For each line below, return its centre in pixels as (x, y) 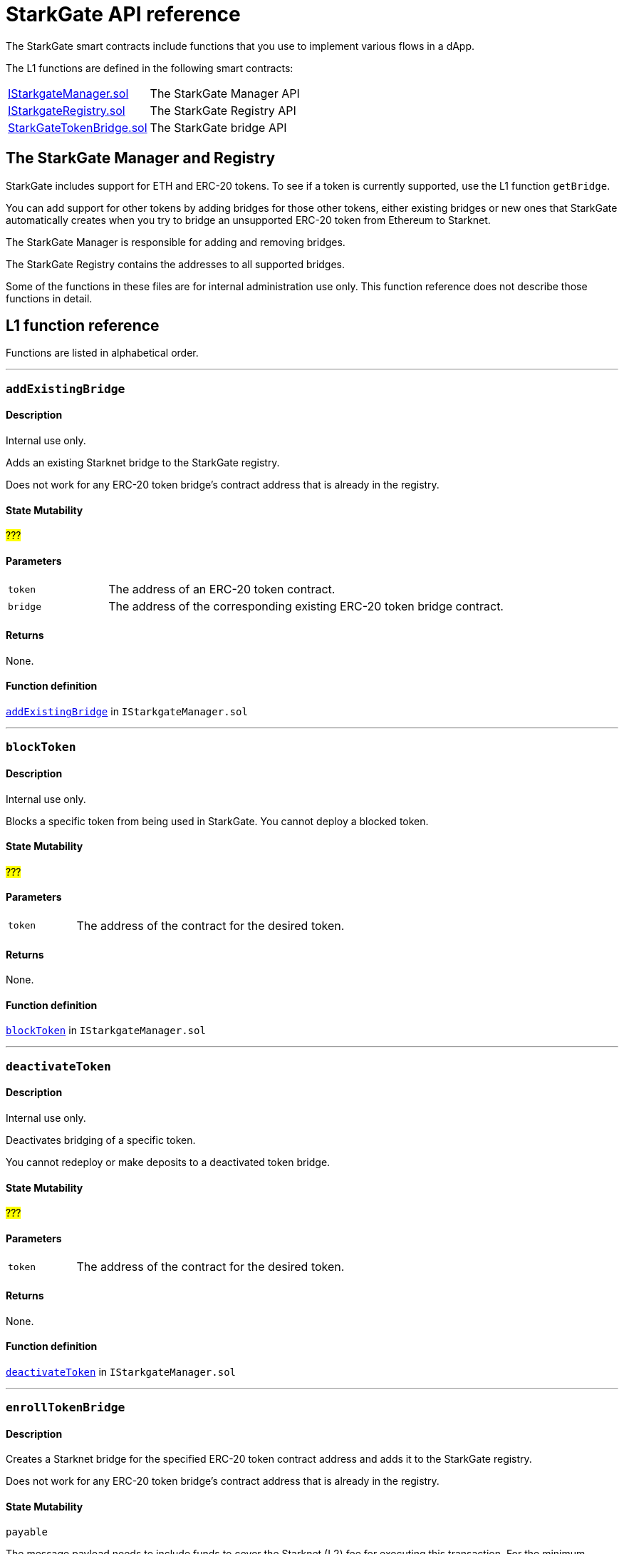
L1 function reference (83, 326)
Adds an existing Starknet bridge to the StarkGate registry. (143, 463)
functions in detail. (49, 298)
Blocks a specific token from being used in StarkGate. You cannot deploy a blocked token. (217, 821)
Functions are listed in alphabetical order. (102, 353)
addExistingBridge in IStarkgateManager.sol (127, 711)
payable (27, 1532)
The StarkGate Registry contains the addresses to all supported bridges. (176, 264)
